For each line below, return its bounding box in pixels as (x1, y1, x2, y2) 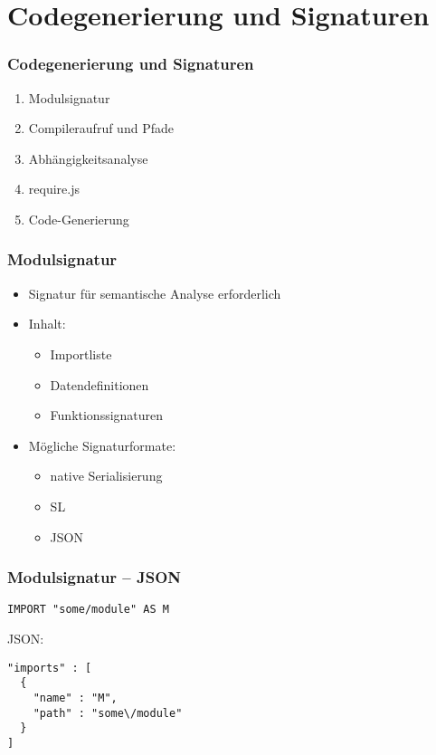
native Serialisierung (50, 466, 163, 485)
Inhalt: (28, 314, 66, 333)
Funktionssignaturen (50, 406, 164, 425)
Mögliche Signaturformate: (28, 435, 176, 454)
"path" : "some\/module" (33, 706, 183, 720)
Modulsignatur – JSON (7, 566, 182, 588)
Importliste (50, 344, 112, 363)
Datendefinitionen (50, 375, 149, 394)
